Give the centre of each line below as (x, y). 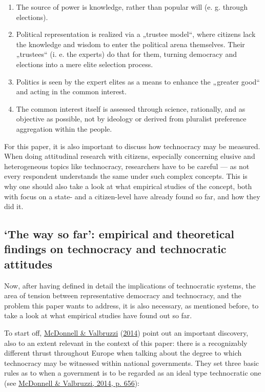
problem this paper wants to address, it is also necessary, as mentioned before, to (131, 305)
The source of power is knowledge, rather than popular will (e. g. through (132, 7)
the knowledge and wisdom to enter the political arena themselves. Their (130, 44)
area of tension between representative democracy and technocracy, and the (123, 295)
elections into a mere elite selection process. (85, 64)
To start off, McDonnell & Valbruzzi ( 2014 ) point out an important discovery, (126, 333)
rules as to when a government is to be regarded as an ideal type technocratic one (133, 373)
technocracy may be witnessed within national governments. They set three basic (132, 363)
